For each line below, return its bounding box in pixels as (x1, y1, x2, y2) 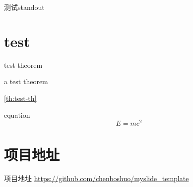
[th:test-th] (4, 93, 37, 103)
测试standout (4, 2, 45, 12)
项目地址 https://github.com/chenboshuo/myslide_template (4, 173, 189, 184)
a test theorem (4, 76, 48, 87)
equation (4, 109, 30, 120)
